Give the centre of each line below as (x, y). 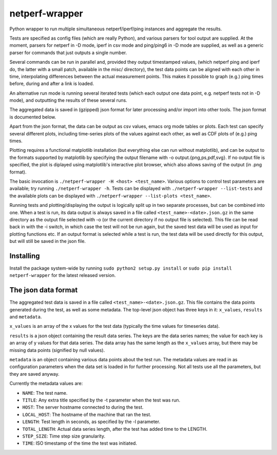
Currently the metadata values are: (46, 383)
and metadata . (26, 317)
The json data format (44, 290)
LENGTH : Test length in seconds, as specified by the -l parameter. (91, 422)
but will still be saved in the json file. (48, 241)
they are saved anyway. (35, 374)
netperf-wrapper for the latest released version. (63, 275)
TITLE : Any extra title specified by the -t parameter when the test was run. (101, 400)
